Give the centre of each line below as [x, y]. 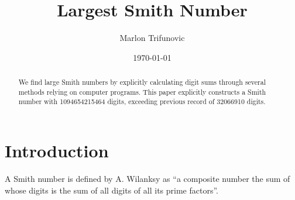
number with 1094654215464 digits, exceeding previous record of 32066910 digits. [142, 101]
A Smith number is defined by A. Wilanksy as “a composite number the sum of [147, 179]
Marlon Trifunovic [152, 38]
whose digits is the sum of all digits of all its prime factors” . [112, 190]
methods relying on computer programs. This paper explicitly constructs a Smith [142, 92]
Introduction [57, 151]
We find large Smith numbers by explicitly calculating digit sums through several [142, 82]
